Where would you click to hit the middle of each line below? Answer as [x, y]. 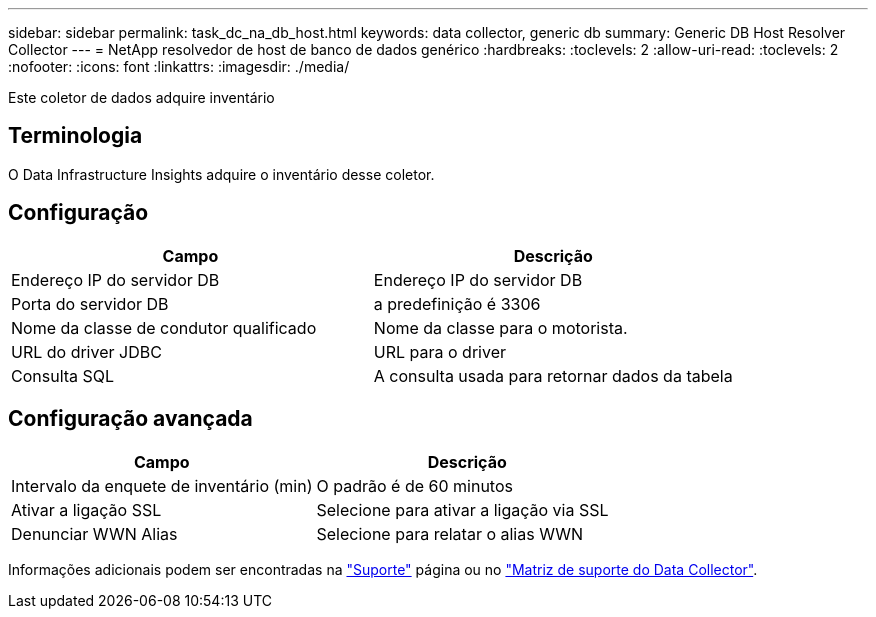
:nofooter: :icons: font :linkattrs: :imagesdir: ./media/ [179, 66]
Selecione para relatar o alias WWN [450, 533]
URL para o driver [439, 351]
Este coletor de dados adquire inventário [141, 97]
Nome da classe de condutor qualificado [164, 327]
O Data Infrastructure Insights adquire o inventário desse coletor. [221, 174]
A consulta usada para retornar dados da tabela [553, 375]
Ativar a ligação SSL [86, 509]
